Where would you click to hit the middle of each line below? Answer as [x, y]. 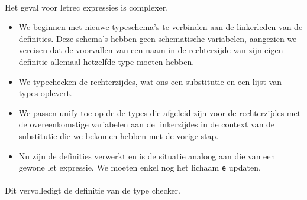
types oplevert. [45, 93]
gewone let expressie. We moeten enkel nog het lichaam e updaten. [140, 167]
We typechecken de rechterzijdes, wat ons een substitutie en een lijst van [150, 81]
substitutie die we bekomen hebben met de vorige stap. [119, 135]
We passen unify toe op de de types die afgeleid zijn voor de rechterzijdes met [160, 112]
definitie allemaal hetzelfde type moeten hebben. [106, 61]
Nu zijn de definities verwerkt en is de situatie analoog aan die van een [147, 155]
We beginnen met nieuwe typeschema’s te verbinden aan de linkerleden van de [161, 27]
